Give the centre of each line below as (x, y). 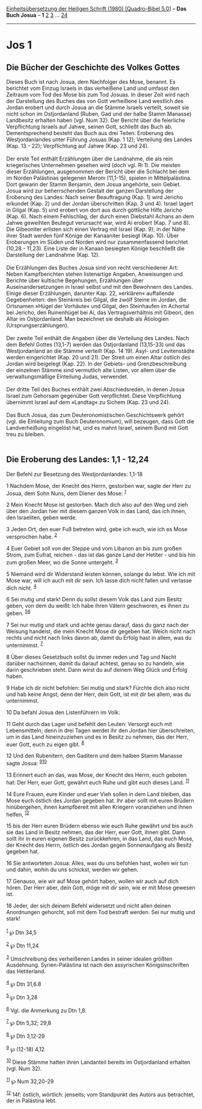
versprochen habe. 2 (32, 536)
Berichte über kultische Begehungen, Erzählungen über (75, 280)
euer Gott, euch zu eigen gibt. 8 (45, 744)
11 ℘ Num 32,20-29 (30, 1081)
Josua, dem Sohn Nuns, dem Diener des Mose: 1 (66, 493)
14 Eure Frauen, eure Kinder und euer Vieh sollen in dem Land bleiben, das (99, 794)
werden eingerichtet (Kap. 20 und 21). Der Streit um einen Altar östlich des (98, 357)
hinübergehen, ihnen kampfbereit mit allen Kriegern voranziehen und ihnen (99, 807)
